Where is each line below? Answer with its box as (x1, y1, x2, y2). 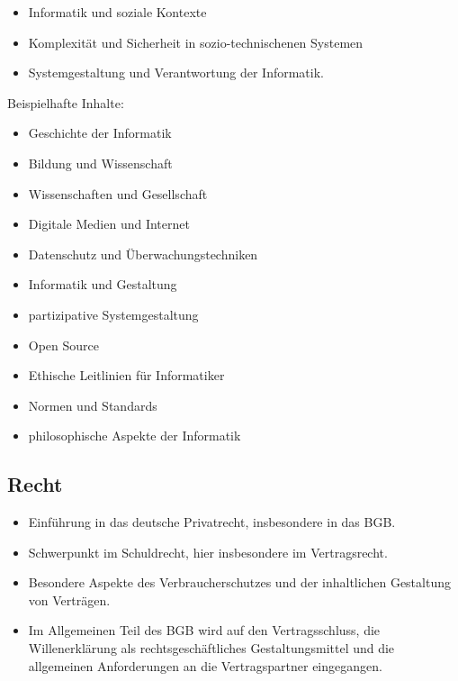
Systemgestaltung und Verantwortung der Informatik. (28, 63, 324, 82)
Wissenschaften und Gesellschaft (28, 184, 208, 203)
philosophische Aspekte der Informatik (28, 426, 241, 445)
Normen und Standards (28, 395, 157, 414)
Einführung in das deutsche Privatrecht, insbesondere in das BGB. (28, 513, 396, 531)
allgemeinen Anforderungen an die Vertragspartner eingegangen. (28, 656, 382, 675)
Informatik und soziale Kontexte (28, 3, 207, 21)
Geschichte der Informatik (28, 123, 172, 142)
